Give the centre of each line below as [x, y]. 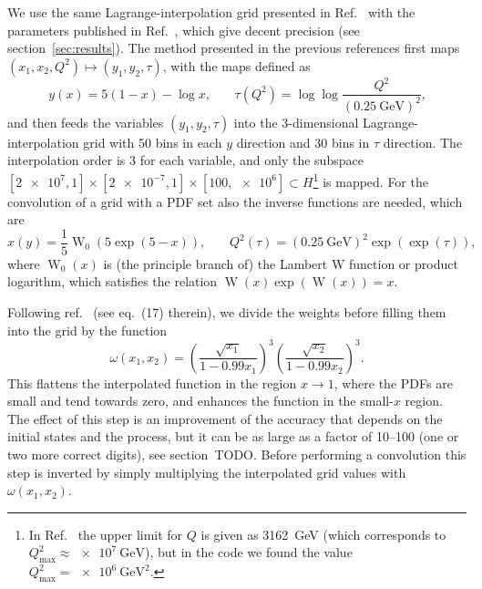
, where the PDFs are [393, 382]
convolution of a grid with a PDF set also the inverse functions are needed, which [235, 201]
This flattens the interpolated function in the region [152, 382]
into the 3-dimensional [296, 122]
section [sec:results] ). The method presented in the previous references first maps [234, 48]
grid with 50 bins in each [153, 142]
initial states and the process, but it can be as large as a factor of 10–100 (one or [233, 436]
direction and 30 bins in [303, 142]
